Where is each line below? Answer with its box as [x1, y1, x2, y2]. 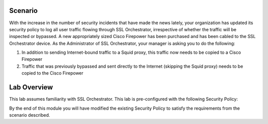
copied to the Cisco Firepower [21, 70, 84, 76]
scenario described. [9, 112, 51, 118]
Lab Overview [9, 83, 53, 91]
